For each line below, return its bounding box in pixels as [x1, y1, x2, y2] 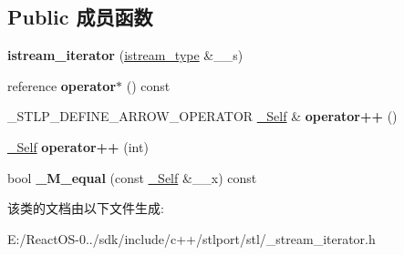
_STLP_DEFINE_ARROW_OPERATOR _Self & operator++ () [7, 107, 398, 126]
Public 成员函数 [7, 3, 153, 31]
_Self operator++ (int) [7, 137, 149, 156]
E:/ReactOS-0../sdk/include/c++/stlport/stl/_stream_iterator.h [7, 229, 376, 248]
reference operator [7, 76, 117, 95]
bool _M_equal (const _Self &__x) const [7, 168, 257, 187]
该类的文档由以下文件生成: [7, 199, 164, 218]
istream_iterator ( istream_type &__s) [7, 46, 243, 65]
